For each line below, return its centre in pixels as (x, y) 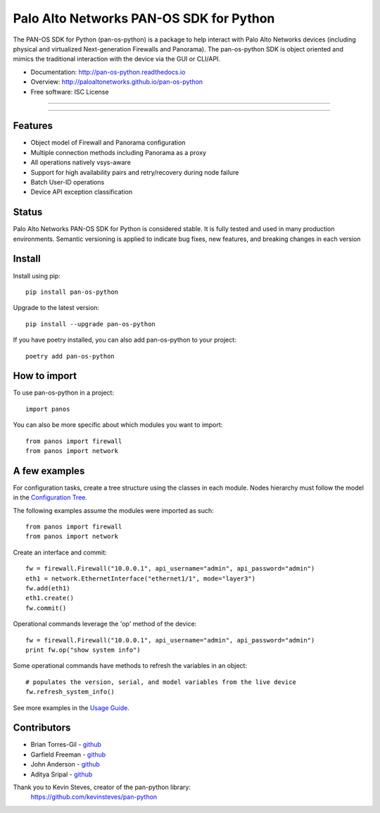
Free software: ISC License (70, 92)
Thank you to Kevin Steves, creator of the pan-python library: (102, 787)
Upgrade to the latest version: (56, 308)
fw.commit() (46, 608)
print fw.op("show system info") (83, 650)
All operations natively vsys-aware (81, 163)
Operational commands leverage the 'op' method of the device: (105, 624)
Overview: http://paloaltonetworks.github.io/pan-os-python (117, 82)
